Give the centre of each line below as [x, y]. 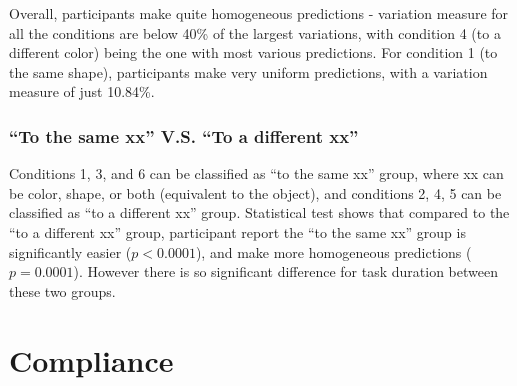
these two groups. [62, 290]
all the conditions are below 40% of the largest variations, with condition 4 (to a [255, 32]
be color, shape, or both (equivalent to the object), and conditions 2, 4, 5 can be [255, 192]
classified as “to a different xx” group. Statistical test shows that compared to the [259, 212]
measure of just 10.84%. [82, 91]
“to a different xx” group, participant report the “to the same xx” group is [237, 231]
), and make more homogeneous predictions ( [333, 251]
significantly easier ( [70, 251]
